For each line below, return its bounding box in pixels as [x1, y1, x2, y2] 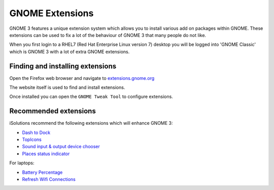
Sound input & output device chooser [22, 144, 100, 150]
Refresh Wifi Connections [22, 176, 76, 182]
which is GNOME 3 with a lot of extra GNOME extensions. [9, 49, 130, 55]
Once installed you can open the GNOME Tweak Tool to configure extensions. [9, 93, 174, 100]
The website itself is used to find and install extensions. [9, 84, 125, 90]
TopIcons [22, 136, 42, 142]
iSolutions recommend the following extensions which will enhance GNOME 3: [9, 120, 173, 126]
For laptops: [9, 160, 35, 166]
